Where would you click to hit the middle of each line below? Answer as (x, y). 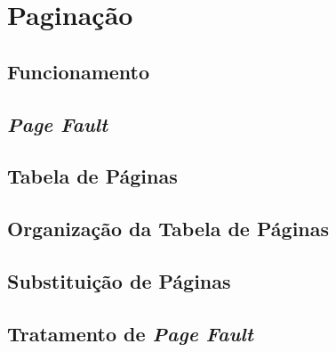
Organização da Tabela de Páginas (168, 229)
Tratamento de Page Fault (130, 333)
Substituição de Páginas (119, 280)
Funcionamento (79, 71)
